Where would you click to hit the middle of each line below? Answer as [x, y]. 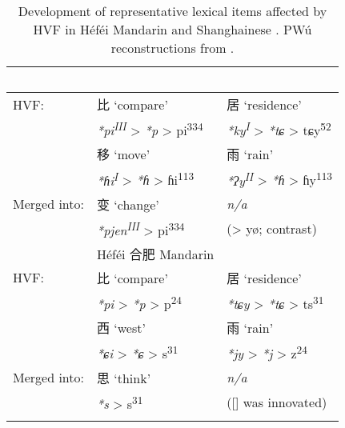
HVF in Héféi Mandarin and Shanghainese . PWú [172, 29]
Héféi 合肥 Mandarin [155, 254]
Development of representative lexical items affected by [172, 11]
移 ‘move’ [123, 154]
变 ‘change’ [128, 204]
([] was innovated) [277, 402]
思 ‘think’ [124, 378]
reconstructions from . [172, 48]
